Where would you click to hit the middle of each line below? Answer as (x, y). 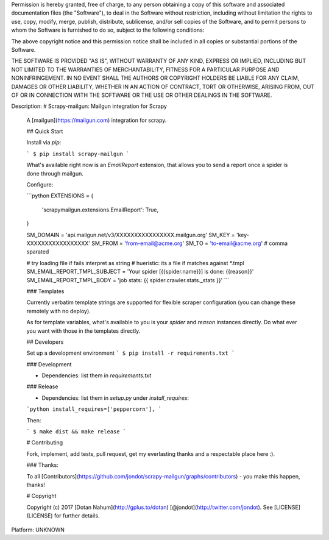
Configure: (40, 185)
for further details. (77, 516)
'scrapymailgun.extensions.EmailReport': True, (100, 210)
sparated (38, 252)
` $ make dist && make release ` (76, 432)
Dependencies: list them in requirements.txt (97, 375)
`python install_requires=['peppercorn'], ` (94, 409)
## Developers (45, 342)
